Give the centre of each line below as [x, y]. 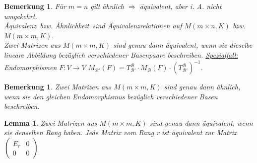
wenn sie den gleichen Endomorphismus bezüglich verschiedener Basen [111, 96]
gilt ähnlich [107, 6]
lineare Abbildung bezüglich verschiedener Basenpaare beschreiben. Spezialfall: [121, 54]
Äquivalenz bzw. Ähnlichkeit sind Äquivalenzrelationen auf [93, 26]
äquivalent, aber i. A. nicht [181, 6]
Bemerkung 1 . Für [35, 6]
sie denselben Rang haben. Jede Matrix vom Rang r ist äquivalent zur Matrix [121, 132]
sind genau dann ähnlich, [202, 87]
